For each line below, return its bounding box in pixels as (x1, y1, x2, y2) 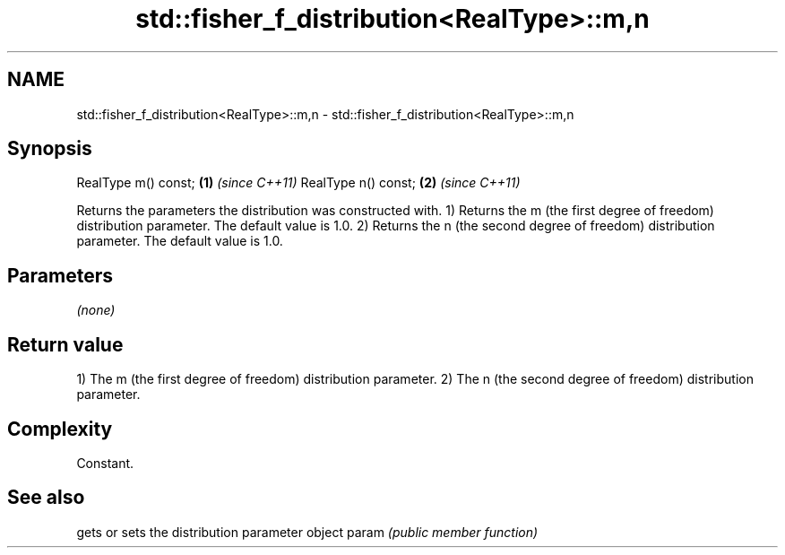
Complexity (7, 417, 113, 440)
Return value (7, 333, 124, 356)
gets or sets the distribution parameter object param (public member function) (76, 524, 539, 540)
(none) (76, 302, 116, 318)
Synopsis (7, 137, 92, 160)
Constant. (76, 455, 134, 471)
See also (7, 486, 85, 509)
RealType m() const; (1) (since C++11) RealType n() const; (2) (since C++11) (76, 175, 521, 191)
